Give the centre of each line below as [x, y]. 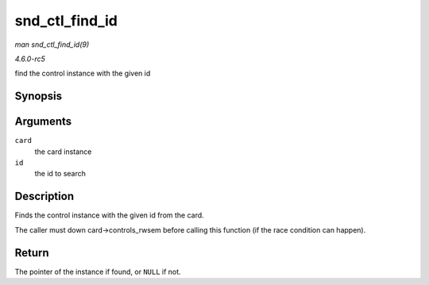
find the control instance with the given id [83, 73]
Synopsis [39, 96]
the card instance [63, 152]
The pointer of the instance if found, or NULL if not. [98, 272]
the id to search [60, 174]
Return [32, 253]
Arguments [43, 122]
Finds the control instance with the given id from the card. [109, 215]
